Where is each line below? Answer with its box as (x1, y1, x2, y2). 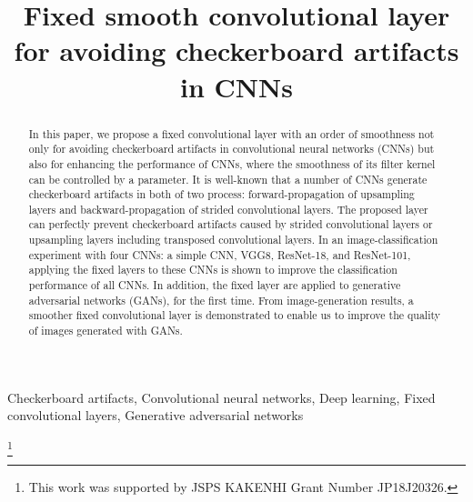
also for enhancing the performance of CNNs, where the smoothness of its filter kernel (28, 156, 436, 171)
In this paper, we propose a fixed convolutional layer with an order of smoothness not (28, 125, 435, 141)
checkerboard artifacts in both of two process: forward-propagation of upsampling (28, 186, 415, 202)
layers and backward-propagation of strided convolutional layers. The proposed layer (28, 201, 428, 216)
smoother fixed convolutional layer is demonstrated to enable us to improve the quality (28, 307, 441, 323)
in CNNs (180, 67, 293, 105)
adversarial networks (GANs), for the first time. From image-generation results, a (28, 292, 414, 307)
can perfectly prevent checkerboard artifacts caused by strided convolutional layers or (28, 216, 433, 232)
